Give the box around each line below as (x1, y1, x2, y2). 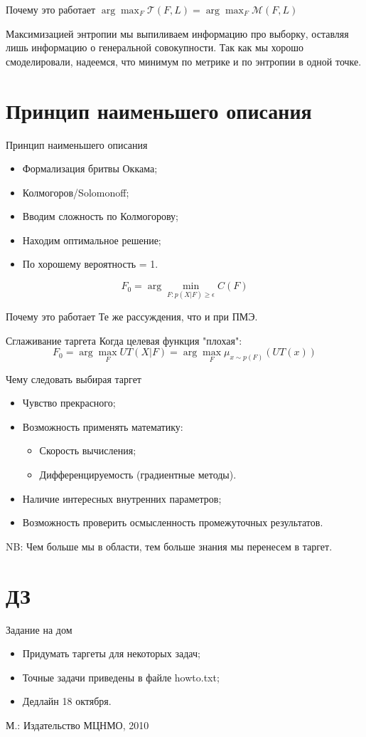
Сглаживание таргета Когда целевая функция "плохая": (6, 333, 242, 347)
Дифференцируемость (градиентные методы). (39, 467, 237, 482)
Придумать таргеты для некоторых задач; (22, 646, 200, 661)
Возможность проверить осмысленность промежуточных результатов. (22, 515, 323, 530)
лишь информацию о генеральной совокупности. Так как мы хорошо (6, 40, 304, 55)
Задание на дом (6, 622, 72, 637)
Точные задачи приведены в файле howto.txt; (22, 669, 220, 684)
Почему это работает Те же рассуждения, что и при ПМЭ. (6, 309, 258, 324)
